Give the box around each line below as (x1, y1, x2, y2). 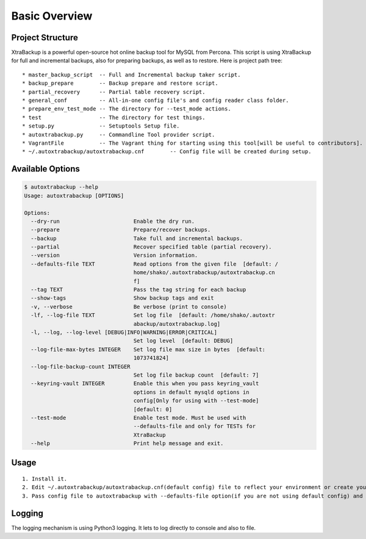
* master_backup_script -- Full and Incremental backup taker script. (22, 71, 241, 78)
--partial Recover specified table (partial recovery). (30, 244, 272, 250)
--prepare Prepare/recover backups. (30, 226, 211, 233)
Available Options (11, 164, 81, 174)
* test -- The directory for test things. (22, 114, 206, 121)
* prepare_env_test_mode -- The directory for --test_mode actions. (22, 106, 231, 112)
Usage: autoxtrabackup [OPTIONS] (24, 192, 124, 199)
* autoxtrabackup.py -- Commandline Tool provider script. (22, 131, 215, 138)
